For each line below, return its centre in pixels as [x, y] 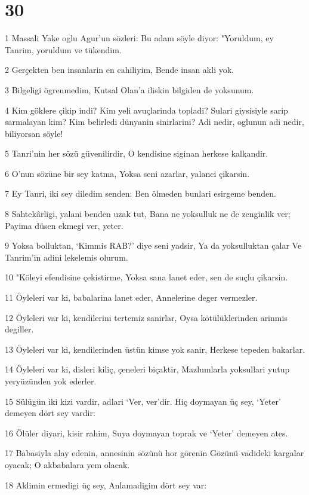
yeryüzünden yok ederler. [51, 381]
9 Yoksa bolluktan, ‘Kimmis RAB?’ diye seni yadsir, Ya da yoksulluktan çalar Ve [153, 245]
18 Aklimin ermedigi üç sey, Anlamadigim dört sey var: [106, 485]
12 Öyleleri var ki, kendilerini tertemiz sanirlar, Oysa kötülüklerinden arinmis [146, 317]
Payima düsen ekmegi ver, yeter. [64, 225]
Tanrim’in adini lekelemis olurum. [67, 257]
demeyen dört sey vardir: [50, 413]
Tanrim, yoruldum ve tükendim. [63, 49]
